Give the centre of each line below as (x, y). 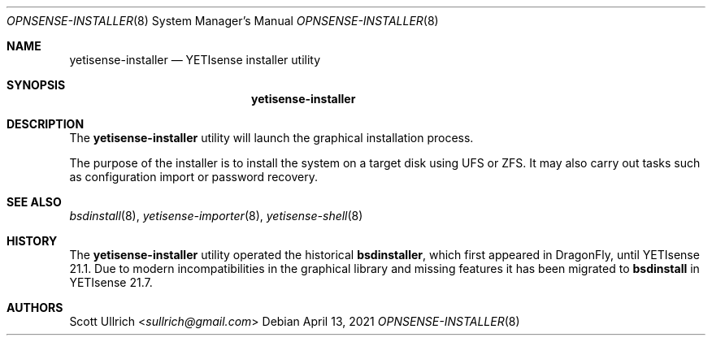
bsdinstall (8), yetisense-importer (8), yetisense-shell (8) (216, 216)
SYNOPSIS (36, 85)
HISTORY (32, 241)
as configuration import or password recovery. (193, 177)
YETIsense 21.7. (111, 282)
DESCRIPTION (46, 124)
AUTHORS (35, 307)
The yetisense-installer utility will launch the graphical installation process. (271, 138)
